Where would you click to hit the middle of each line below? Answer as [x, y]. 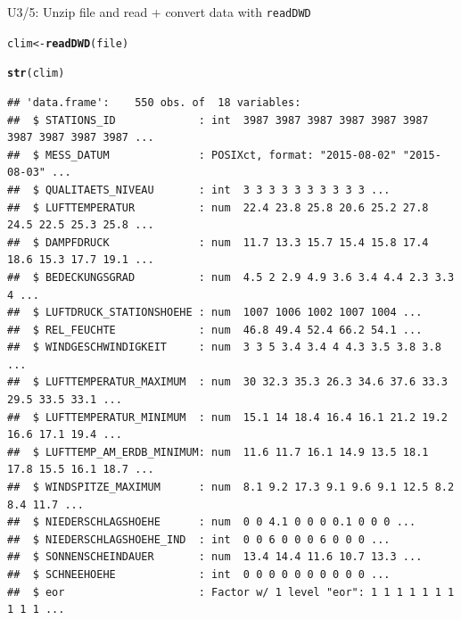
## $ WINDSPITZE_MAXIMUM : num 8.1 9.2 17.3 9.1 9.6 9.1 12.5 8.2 [231, 488]
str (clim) [36, 74]
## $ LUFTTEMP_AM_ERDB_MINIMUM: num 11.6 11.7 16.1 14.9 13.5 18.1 [218, 452]
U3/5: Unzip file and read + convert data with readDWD [159, 12]
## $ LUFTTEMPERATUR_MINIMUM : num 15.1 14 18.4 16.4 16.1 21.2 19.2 [227, 417]
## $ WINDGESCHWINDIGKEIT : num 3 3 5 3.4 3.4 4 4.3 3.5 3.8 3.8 [224, 347]
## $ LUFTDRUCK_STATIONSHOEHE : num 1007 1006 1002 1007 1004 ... [215, 313]
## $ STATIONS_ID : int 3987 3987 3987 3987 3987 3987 [218, 120]
